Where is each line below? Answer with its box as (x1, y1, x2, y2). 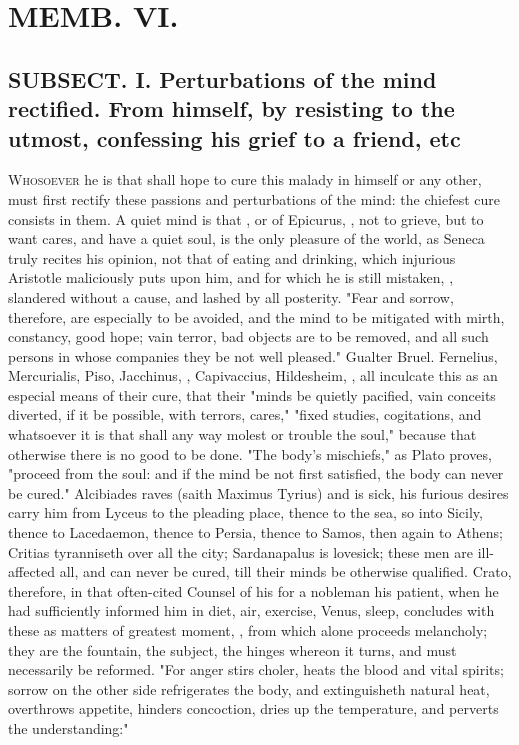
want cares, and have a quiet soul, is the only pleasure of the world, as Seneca (8, 228, 485, 249)
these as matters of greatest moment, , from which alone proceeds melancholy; (8, 620, 488, 641)
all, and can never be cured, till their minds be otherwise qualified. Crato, (59, 561, 512, 582)
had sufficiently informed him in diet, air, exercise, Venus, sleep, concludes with (8, 600, 495, 621)
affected (8, 561, 56, 582)
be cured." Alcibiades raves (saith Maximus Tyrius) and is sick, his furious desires (8, 482, 509, 503)
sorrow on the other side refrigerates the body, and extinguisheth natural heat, (8, 678, 490, 699)
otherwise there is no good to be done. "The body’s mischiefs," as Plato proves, (8, 443, 492, 464)
